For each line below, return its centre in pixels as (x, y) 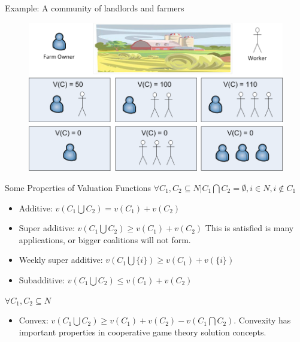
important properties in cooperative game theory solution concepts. (143, 332)
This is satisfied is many (249, 228)
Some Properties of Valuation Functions (78, 187)
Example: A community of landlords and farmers (95, 8)
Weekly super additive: (61, 260)
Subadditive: (42, 279)
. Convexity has (262, 320)
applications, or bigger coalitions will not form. (105, 239)
